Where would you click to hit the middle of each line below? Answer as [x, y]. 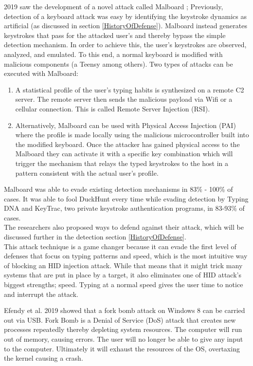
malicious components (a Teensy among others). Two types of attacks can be [118, 64]
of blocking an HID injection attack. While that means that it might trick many [123, 265]
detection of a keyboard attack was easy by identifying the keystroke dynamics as [125, 16]
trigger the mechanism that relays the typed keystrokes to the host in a [122, 163]
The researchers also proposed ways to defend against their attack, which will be [124, 227]
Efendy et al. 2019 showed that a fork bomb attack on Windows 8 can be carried [125, 310]
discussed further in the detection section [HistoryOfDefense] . [95, 237]
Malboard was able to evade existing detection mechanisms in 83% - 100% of [118, 189]
